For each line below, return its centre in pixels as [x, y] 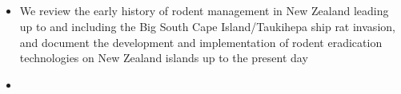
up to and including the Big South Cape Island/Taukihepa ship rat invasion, [207, 26]
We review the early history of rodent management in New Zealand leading [204, 11]
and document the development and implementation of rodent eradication [201, 42]
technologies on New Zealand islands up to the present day [164, 58]
